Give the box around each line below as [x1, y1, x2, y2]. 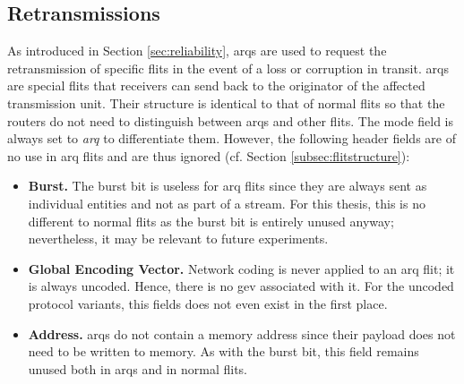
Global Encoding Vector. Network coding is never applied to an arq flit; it [28, 259, 455, 277]
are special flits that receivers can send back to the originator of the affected [7, 76, 425, 95]
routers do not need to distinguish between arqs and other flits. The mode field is [7, 111, 454, 130]
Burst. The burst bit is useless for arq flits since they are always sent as [28, 176, 427, 195]
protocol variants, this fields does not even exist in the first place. [28, 294, 388, 312]
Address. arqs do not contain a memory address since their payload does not [28, 324, 456, 343]
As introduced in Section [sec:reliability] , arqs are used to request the [7, 41, 387, 60]
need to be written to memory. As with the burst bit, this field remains [28, 342, 419, 361]
